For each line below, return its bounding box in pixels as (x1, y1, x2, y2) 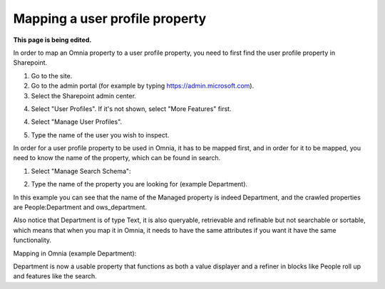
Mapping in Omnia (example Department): (13, 249, 137, 258)
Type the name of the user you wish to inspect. (31, 130, 170, 139)
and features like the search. (13, 272, 98, 280)
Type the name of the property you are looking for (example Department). (31, 180, 248, 189)
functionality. (13, 236, 52, 245)
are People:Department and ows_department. (13, 203, 148, 211)
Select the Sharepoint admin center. (31, 91, 137, 100)
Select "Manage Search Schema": (31, 167, 131, 175)
